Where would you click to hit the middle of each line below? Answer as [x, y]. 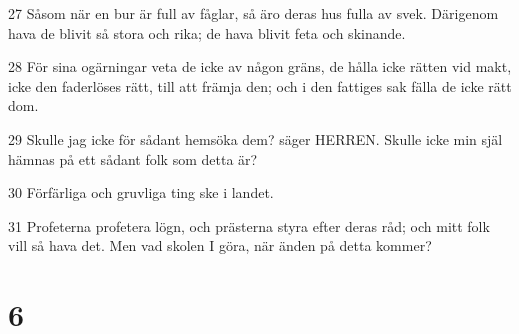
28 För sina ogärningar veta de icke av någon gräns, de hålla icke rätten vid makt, [260, 66]
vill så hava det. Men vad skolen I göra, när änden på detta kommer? [220, 245]
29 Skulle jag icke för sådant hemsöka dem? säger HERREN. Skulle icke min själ [255, 138]
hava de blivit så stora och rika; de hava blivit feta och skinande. [207, 32]
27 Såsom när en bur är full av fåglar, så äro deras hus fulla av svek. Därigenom [253, 13]
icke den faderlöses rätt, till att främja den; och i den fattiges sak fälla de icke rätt [260, 85]
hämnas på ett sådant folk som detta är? [133, 158]
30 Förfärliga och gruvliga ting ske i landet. [141, 192]
